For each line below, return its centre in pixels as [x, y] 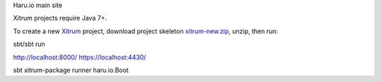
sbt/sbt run [29, 44]
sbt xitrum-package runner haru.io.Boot [71, 70]
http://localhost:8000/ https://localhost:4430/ [80, 57]
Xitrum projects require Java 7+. [60, 18]
